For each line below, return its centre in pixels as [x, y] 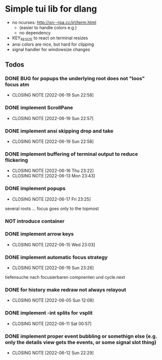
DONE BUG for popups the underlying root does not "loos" [75, 79]
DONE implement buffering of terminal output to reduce [72, 154]
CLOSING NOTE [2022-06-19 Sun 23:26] [53, 268]
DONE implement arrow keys [39, 234]
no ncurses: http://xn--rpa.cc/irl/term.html [54, 22]
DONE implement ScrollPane [39, 108]
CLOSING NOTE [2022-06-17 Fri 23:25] [51, 199]
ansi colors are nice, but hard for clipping [53, 44]
